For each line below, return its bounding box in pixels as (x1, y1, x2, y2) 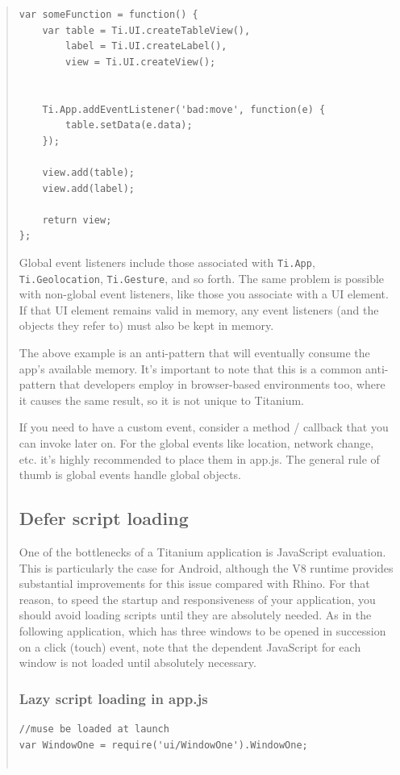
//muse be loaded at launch (19, 723, 169, 735)
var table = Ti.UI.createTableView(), (42, 24, 251, 36)
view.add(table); (42, 166, 135, 178)
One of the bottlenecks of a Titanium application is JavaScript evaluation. (19, 543, 386, 560)
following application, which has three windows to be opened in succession (19, 622, 386, 639)
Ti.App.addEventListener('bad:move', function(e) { (42, 103, 326, 115)
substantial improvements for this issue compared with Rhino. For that (19, 575, 370, 592)
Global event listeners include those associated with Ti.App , (19, 253, 315, 270)
